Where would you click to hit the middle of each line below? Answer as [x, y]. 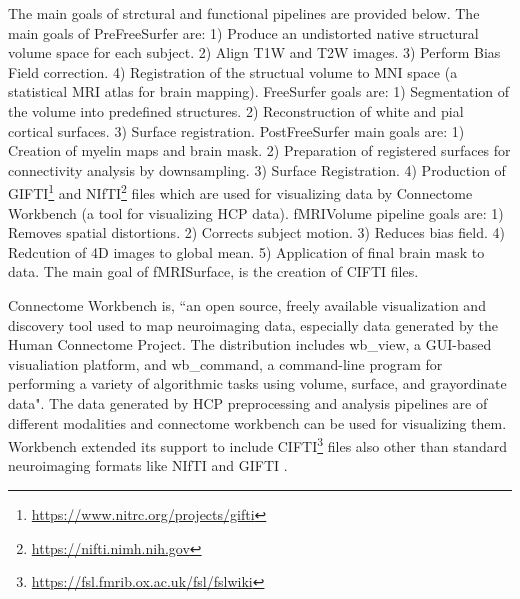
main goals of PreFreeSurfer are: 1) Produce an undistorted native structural [243, 32]
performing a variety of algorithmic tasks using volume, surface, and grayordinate [257, 383]
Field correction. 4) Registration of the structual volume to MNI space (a [233, 71]
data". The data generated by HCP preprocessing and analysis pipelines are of [248, 402]
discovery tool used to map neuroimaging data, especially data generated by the [253, 324]
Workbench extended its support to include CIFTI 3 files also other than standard [257, 444]
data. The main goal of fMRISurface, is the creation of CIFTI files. [213, 271]
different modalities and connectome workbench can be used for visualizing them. [257, 422]
